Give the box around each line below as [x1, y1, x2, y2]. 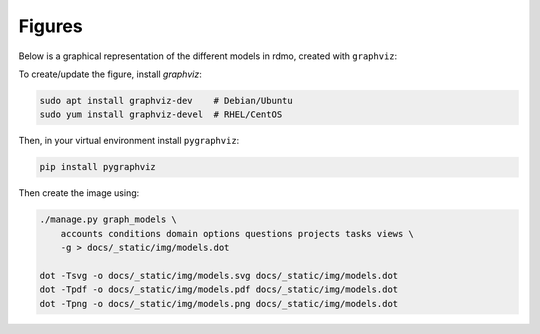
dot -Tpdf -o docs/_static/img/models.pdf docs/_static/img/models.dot [39, 284, 399, 295]
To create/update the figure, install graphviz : [18, 68, 202, 80]
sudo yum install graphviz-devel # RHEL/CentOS [39, 109, 283, 120]
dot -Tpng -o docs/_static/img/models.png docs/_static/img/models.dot [39, 298, 399, 309]
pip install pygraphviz [39, 161, 157, 173]
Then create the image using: [18, 187, 140, 199]
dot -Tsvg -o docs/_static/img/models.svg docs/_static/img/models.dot [39, 270, 399, 281]
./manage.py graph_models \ [39, 214, 177, 225]
